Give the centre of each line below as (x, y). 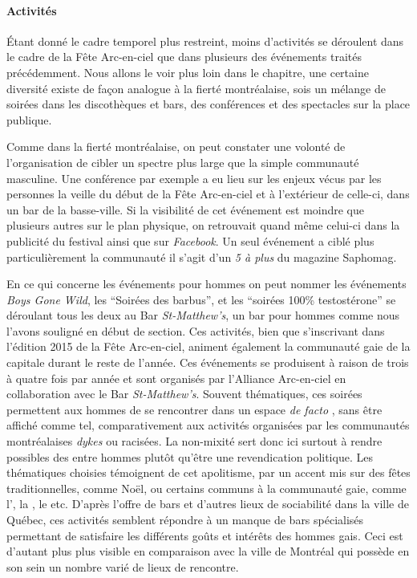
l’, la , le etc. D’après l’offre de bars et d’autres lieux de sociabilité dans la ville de (208, 504)
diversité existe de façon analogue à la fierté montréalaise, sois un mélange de (196, 88)
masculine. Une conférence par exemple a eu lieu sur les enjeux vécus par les (194, 178)
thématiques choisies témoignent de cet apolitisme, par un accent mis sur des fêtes (208, 472)
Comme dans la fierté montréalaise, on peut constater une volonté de (176, 147)
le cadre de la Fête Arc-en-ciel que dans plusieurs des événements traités (184, 57)
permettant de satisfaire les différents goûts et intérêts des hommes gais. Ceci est (205, 535)
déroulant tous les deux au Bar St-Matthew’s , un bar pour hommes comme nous (203, 315)
